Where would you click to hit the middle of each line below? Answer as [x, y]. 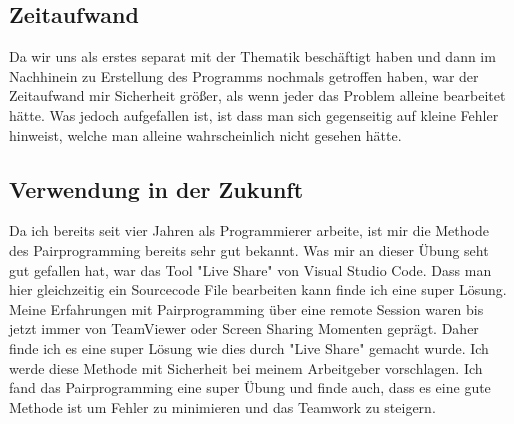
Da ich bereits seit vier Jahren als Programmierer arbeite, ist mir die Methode [249, 230]
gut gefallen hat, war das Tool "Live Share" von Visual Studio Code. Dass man [250, 269]
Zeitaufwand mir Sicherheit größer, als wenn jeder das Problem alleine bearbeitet [257, 95]
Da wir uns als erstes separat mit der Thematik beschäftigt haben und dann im [252, 56]
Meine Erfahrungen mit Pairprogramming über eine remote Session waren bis [246, 308]
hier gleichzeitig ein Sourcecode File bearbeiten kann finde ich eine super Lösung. [258, 289]
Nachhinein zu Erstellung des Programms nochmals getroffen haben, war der [244, 75]
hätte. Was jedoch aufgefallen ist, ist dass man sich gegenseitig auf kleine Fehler [254, 114]
